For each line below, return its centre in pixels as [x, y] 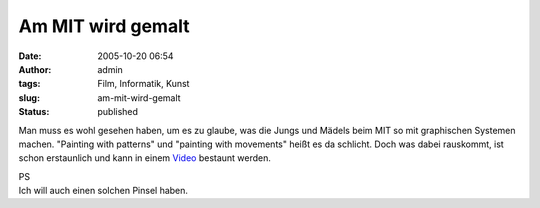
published [118, 112]
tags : [29, 84]
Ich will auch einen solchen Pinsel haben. [103, 191]
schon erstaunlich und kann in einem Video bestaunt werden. [145, 158]
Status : [34, 112]
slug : [29, 97]
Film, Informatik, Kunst [143, 84]
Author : [35, 69]
